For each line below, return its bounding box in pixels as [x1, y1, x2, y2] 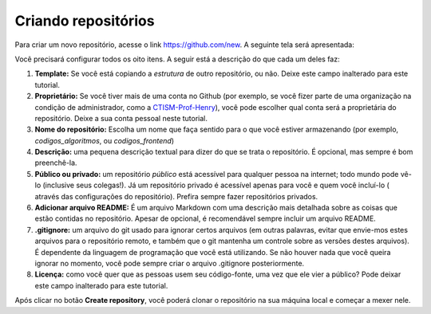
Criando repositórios [14, 12, 155, 29]
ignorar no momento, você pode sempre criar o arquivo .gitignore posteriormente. [34, 258, 305, 268]
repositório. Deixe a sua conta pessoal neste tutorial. [34, 113, 208, 123]
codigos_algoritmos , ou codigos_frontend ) [34, 135, 175, 145]
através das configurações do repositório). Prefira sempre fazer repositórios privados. [34, 191, 318, 201]
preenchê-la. [34, 158, 77, 167]
